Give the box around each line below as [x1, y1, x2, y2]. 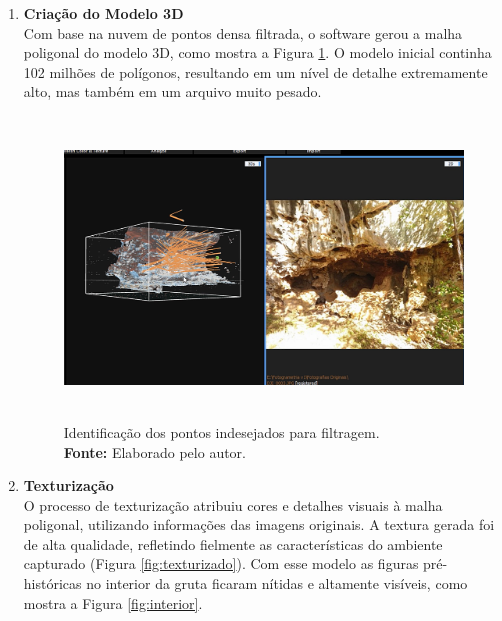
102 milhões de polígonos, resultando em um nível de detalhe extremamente [23, 61, 488, 82]
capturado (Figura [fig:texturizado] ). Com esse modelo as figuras [23, 553, 419, 574]
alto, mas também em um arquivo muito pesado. [23, 81, 322, 102]
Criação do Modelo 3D [23, 3, 184, 23]
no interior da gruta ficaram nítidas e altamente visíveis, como [86, 573, 468, 594]
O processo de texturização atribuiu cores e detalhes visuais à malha [23, 494, 443, 515]
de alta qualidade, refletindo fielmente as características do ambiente [23, 533, 443, 554]
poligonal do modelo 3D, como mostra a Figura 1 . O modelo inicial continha [23, 42, 492, 63]
